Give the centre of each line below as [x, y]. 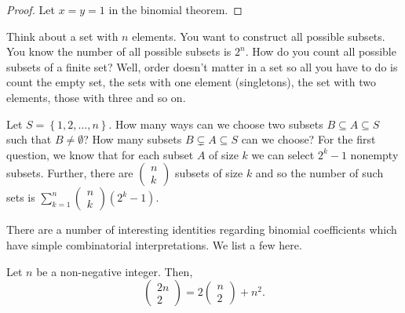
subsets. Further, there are [70, 173]
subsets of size [209, 173]
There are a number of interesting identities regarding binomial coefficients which [202, 229]
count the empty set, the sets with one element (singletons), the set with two [191, 82]
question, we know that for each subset [100, 154]
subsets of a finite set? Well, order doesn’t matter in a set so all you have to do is [202, 66]
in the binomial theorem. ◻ [175, 9]
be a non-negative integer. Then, [115, 271]
